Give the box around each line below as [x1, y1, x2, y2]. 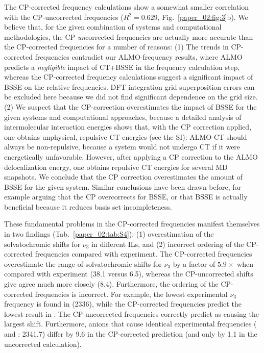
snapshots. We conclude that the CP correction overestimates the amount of [4, 171, 243, 182]
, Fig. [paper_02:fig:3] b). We [157, 11, 248, 22]
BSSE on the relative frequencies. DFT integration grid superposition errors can [4, 81, 255, 92]
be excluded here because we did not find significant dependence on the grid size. [4, 91, 258, 102]
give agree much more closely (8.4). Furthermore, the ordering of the [4, 279, 219, 289]
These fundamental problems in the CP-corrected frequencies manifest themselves [4, 218, 260, 229]
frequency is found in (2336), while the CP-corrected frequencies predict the [4, 298, 242, 309]
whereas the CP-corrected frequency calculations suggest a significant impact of [4, 71, 253, 82]
